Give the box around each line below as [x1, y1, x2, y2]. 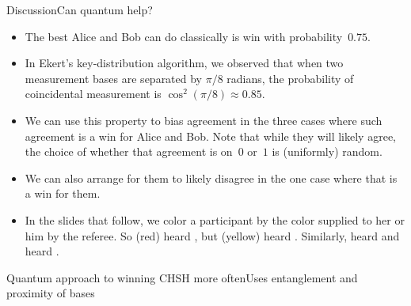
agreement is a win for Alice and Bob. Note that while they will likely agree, [25, 127, 396, 144]
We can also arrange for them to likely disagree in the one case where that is [25, 169, 398, 186]
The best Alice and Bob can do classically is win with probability [25, 28, 343, 44]
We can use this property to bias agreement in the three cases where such [25, 111, 382, 128]
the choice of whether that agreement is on [25, 143, 233, 160]
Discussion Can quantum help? [6, 2, 153, 17]
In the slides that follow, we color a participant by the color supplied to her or [25, 211, 405, 228]
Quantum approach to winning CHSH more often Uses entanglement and [6, 269, 358, 285]
